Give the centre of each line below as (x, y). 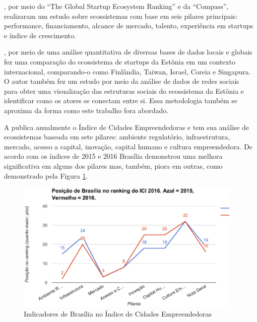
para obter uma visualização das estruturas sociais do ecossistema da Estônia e (124, 91)
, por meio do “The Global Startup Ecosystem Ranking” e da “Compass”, (116, 6)
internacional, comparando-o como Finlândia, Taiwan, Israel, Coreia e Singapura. (128, 71)
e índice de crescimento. (40, 35)
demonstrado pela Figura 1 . (46, 175)
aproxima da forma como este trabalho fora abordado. (86, 110)
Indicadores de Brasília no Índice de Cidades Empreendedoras (118, 314)
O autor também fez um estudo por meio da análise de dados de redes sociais (122, 81)
